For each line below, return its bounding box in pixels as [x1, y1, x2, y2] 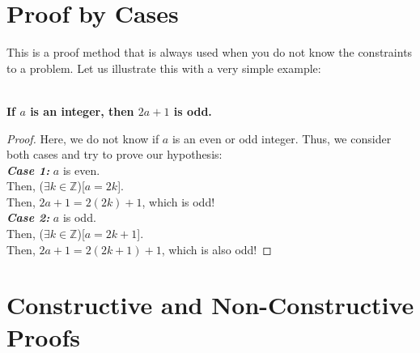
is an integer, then [30, 102, 134, 119]
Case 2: [6, 209, 50, 226]
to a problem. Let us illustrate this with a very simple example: [6, 59, 321, 76]
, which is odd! [142, 193, 215, 210]
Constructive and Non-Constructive [6, 288, 414, 321]
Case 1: [6, 161, 50, 178]
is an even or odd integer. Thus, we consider [172, 130, 392, 147]
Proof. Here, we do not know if [6, 130, 159, 147]
